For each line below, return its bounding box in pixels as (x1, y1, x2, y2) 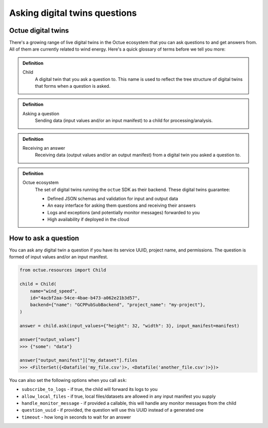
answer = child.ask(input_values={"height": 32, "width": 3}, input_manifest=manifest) (19, 323, 240, 328)
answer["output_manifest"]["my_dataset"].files (19, 358, 137, 363)
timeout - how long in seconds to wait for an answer (21, 414, 132, 420)
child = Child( (19, 281, 57, 287)
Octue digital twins (9, 26, 69, 35)
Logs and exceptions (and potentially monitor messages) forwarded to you (47, 209, 200, 215)
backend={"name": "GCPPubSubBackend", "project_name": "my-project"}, (30, 302, 206, 307)
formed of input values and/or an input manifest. (9, 254, 109, 260)
